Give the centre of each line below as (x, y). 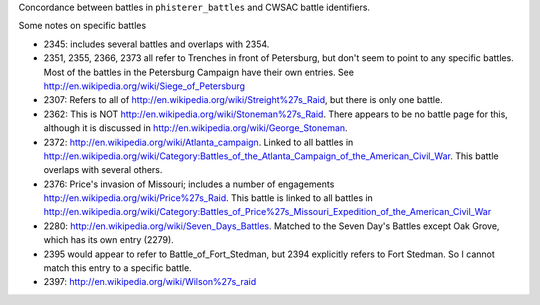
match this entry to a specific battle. (117, 268)
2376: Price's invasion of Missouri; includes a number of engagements (189, 184)
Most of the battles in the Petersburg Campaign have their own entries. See (199, 72)
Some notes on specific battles (82, 26)
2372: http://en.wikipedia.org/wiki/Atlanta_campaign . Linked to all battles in (198, 142)
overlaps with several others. (103, 170)
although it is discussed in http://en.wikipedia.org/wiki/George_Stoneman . (196, 128)
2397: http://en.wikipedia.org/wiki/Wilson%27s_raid (150, 282)
